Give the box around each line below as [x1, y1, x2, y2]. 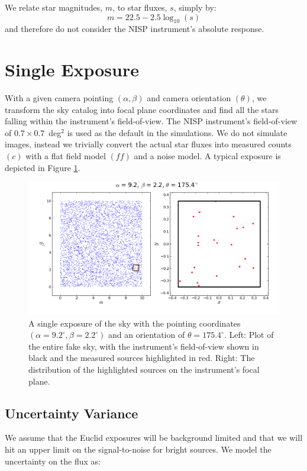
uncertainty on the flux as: [5, 454, 101, 467]
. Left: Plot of [224, 328, 274, 341]
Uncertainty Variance [5, 404, 138, 422]
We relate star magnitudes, [5, 1, 103, 13]
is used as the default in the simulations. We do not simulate [67, 126, 287, 138]
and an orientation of [108, 328, 185, 341]
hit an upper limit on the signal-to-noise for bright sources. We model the [5, 443, 272, 456]
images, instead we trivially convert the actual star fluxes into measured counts [5, 138, 292, 150]
